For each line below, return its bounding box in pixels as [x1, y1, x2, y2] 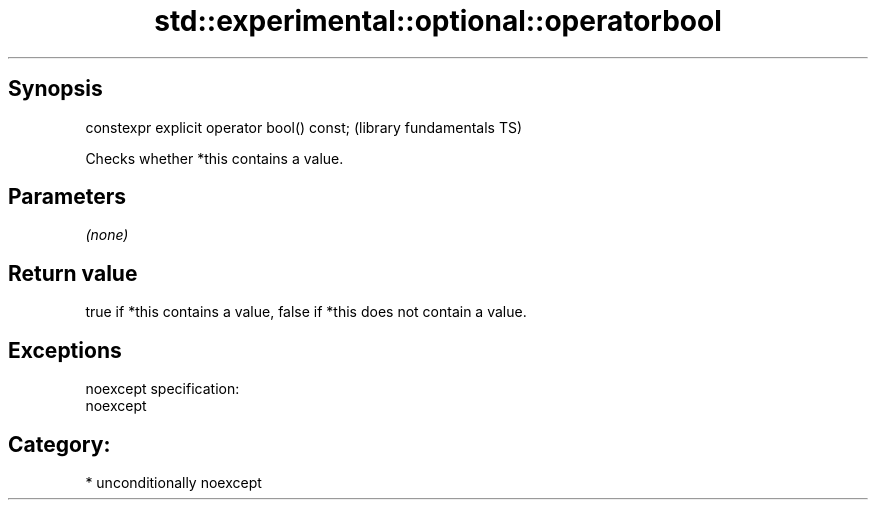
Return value [8, 260, 138, 286]
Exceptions [8, 337, 122, 363]
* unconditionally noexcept [85, 473, 262, 491]
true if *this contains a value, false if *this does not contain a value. [85, 303, 527, 321]
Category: [8, 431, 111, 457]
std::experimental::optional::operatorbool [154, 4, 722, 38]
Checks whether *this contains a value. [85, 149, 344, 167]
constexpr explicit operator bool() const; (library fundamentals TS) [85, 118, 523, 136]
